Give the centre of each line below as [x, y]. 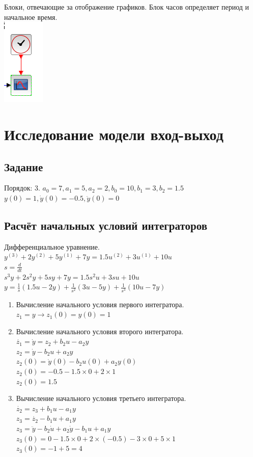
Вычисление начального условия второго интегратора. [100, 331]
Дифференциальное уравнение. [52, 246]
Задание [24, 166]
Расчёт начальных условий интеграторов [106, 225]
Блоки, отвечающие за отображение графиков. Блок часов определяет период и [127, 7]
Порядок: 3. [22, 188]
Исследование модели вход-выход [114, 134]
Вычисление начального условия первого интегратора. [100, 304]
